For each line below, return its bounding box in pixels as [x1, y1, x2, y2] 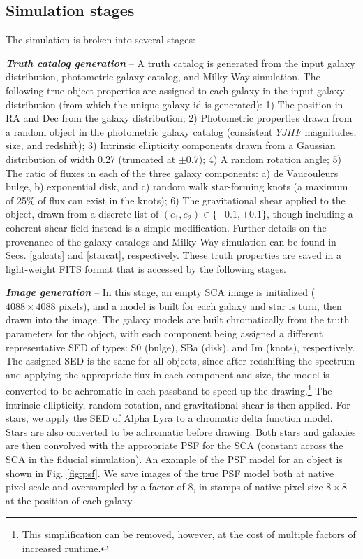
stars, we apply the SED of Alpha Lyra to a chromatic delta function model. [6, 411, 333, 425]
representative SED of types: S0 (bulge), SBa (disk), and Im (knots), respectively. [6, 339, 355, 354]
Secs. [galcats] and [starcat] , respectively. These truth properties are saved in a [6, 248, 342, 262]
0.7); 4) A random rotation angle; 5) [186, 151, 341, 166]
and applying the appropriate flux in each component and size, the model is [6, 367, 329, 381]
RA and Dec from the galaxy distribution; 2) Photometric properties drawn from [6, 111, 353, 125]
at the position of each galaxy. [6, 493, 135, 507]
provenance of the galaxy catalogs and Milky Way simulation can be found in [6, 234, 336, 248]
